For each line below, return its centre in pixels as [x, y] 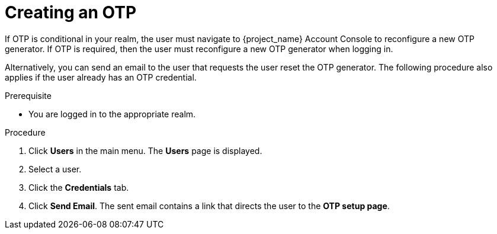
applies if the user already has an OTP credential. [101, 77]
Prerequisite [28, 95]
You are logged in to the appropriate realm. [112, 114]
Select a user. [55, 169]
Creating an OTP [71, 12]
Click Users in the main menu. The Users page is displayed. [145, 150]
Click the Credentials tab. [79, 187]
